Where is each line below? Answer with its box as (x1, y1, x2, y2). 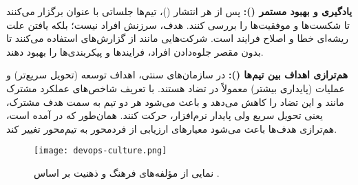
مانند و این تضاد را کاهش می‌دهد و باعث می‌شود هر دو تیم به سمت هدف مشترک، (6, 94, 344, 109)
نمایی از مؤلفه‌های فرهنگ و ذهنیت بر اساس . (34, 166, 220, 179)
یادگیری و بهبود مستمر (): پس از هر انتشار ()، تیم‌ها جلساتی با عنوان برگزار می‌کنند (6, 4, 352, 18)
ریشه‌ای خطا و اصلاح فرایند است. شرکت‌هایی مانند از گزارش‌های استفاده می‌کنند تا (6, 31, 349, 45)
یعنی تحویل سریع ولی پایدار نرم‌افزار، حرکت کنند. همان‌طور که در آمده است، (6, 108, 323, 122)
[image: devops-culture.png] (34, 146, 167, 156)
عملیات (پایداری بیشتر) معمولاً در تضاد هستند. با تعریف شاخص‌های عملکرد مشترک (6, 80, 345, 95)
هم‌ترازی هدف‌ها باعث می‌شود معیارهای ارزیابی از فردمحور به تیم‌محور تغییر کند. (6, 121, 337, 135)
